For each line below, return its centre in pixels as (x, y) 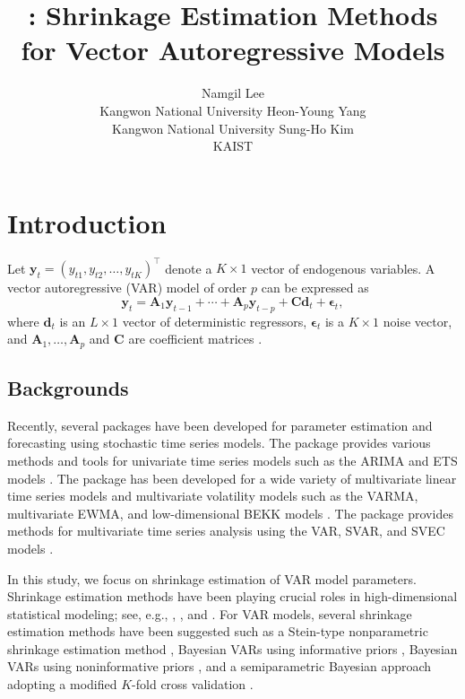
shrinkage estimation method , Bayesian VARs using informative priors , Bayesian (232, 648)
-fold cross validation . (193, 684)
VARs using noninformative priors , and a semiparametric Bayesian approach (220, 666)
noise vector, (418, 321)
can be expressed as (315, 288)
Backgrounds (68, 387)
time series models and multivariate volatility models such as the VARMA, (213, 496)
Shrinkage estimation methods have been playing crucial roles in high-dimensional (232, 596)
